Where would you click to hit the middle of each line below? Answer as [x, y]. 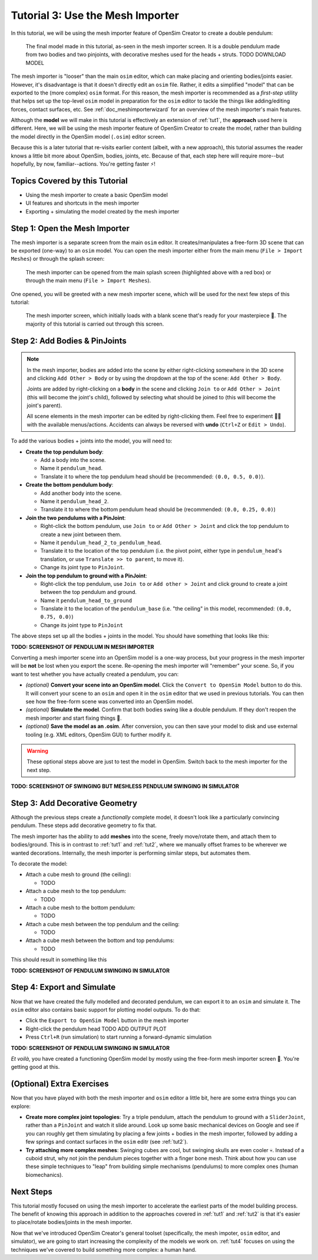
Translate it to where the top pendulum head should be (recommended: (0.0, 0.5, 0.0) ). [153, 476]
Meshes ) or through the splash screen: [58, 259]
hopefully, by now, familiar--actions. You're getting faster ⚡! [83, 164]
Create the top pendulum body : [65, 452]
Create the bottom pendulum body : [69, 485]
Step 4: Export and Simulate [63, 987]
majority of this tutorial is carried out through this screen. [95, 324]
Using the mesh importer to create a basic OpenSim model [97, 195]
